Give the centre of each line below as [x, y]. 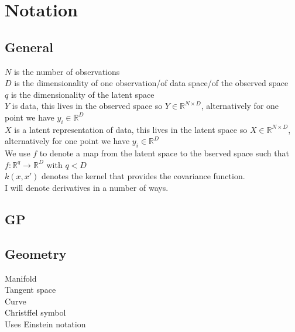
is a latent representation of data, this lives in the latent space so [131, 129]
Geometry [36, 253]
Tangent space [30, 290]
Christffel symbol [35, 312]
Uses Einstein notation [45, 324]
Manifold [21, 278]
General [29, 47]
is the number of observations [67, 71]
